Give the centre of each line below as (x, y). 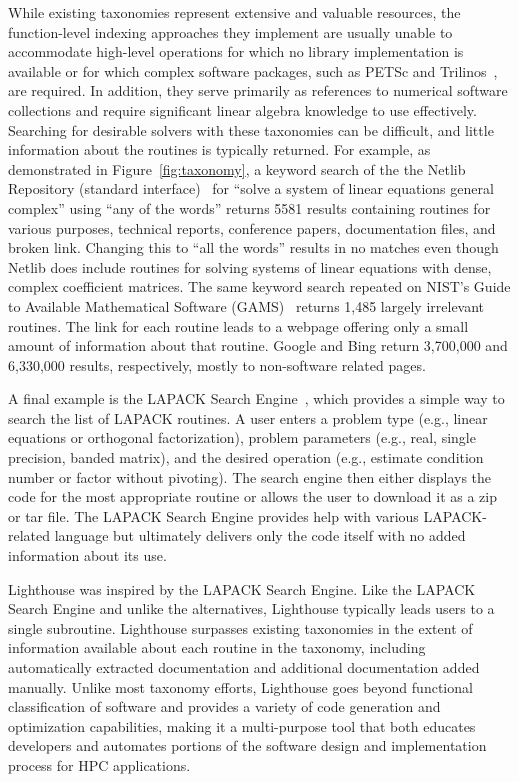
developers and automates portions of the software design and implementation (247, 745)
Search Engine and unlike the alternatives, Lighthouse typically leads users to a (251, 608)
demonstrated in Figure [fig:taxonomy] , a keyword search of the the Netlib (237, 168)
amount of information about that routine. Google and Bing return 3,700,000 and (258, 345)
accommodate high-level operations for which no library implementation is (236, 51)
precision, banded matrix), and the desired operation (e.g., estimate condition (246, 457)
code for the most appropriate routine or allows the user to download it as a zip (252, 496)
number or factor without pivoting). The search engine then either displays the (250, 476)
